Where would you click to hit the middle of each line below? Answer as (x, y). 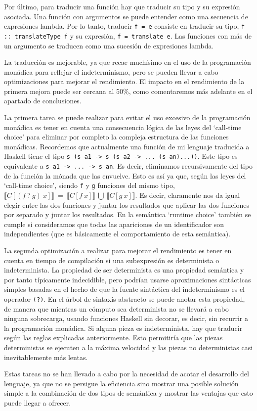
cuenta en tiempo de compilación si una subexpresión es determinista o (112, 260)
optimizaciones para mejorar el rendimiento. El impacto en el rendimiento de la (124, 81)
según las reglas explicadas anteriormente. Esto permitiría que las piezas (113, 338)
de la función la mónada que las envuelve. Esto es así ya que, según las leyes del (125, 175)
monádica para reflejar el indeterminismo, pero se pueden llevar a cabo (111, 71)
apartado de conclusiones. (43, 101)
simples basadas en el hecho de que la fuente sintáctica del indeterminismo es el (125, 289)
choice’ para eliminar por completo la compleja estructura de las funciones (116, 137)
